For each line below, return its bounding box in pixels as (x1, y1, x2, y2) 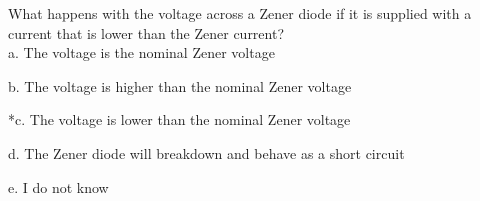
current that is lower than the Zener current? (8, 22, 285, 43)
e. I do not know (8, 176, 109, 197)
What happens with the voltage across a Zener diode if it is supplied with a (8, 3, 472, 23)
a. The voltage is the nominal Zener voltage (8, 42, 275, 63)
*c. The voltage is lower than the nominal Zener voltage (8, 109, 351, 130)
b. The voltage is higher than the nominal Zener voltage (8, 75, 352, 96)
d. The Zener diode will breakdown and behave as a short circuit (8, 142, 405, 163)
